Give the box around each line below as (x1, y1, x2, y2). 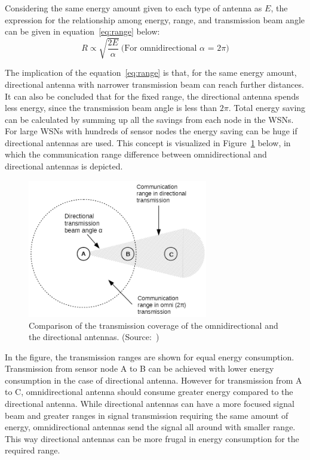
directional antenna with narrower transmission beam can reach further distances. (5, 78, 304, 90)
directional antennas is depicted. (5, 160, 123, 172)
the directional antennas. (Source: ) (29, 331, 159, 343)
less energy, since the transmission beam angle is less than (5, 101, 217, 114)
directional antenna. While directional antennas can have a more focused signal (5, 397, 294, 410)
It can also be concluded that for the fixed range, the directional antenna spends (5, 89, 299, 102)
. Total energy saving (228, 101, 306, 114)
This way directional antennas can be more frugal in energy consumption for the (5, 432, 299, 444)
